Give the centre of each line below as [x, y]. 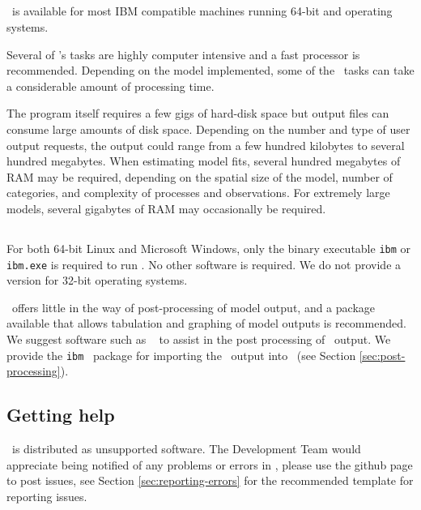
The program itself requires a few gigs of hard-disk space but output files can [198, 113]
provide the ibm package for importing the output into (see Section [181, 355]
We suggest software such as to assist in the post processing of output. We [199, 339]
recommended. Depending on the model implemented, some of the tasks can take [210, 70]
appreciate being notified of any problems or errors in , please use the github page [210, 464]
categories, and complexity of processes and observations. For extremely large [198, 193]
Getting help [61, 415]
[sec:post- [382, 355]
